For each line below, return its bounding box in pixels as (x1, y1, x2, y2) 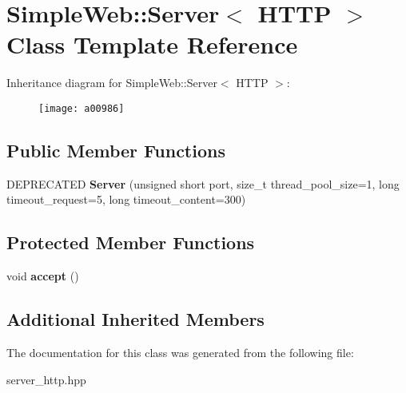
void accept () (6, 268, 79, 284)
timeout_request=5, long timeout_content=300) (6, 191, 246, 208)
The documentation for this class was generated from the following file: (6, 343, 354, 360)
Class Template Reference (6, 28, 298, 61)
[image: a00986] (38, 102, 125, 114)
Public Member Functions (6, 137, 225, 162)
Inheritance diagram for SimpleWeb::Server (6, 74, 217, 91)
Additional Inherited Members (6, 307, 265, 331)
